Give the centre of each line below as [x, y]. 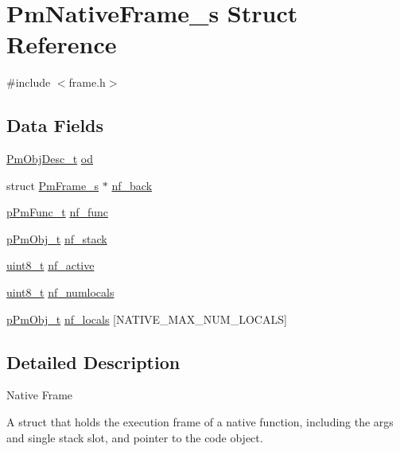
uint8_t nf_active [50, 265]
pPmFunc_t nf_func [58, 212]
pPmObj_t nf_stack [57, 238]
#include [29, 82]
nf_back [132, 185]
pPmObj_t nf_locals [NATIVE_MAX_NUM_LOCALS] [147, 319]
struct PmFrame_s [53, 185]
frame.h [87, 82]
